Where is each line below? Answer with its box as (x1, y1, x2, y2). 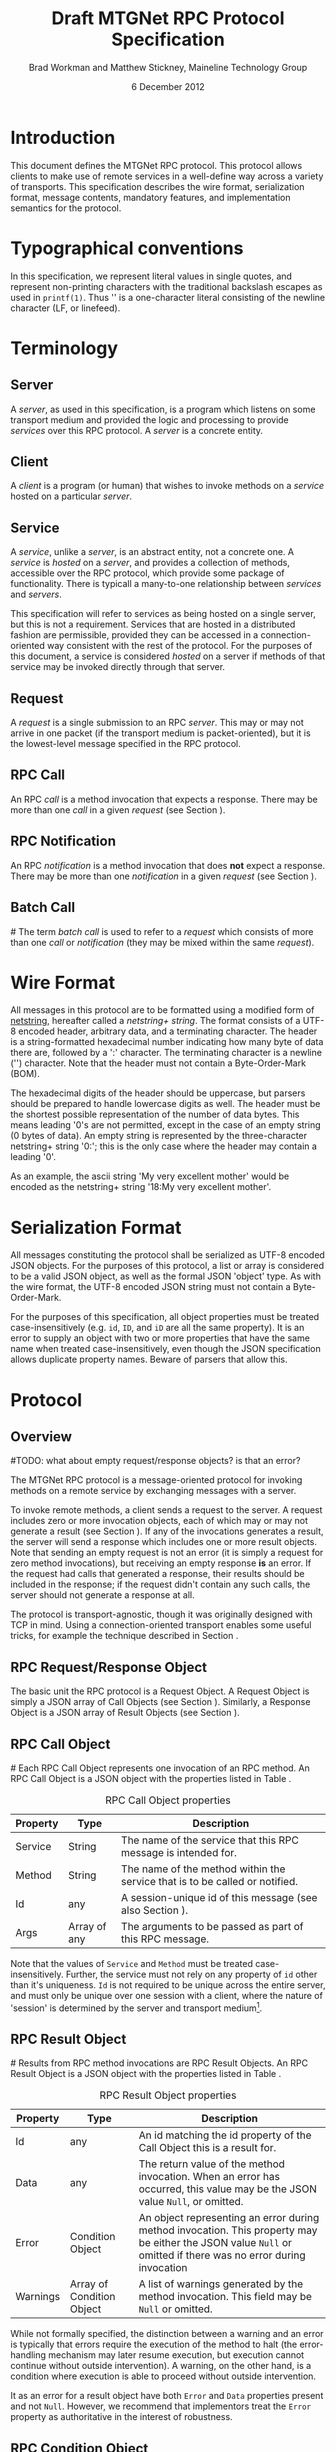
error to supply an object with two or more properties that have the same (10, 1332, 310, 1344)
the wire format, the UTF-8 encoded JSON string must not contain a (10, 1281, 292, 1293)
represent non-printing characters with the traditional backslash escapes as (10, 280, 323, 292)
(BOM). (10, 1068, 40, 1080)
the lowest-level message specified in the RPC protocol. (10, 738, 242, 750)
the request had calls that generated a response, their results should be (10, 1568, 305, 1580)
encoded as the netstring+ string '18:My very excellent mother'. (10, 1181, 272, 1193)
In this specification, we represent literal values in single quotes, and (10, 270, 293, 282)
